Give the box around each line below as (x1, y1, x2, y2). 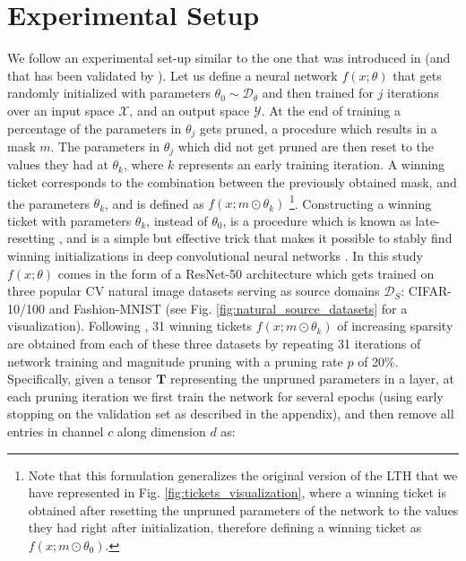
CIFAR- (408, 281, 453, 300)
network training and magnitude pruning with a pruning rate (7, 351, 343, 370)
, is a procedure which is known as (222, 211, 411, 229)
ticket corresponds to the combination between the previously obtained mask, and (7, 173, 457, 191)
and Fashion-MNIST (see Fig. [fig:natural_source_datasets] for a (48, 298, 408, 317)
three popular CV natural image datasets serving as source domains (7, 281, 380, 300)
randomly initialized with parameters (7, 83, 211, 102)
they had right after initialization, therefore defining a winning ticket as (28, 518, 422, 537)
